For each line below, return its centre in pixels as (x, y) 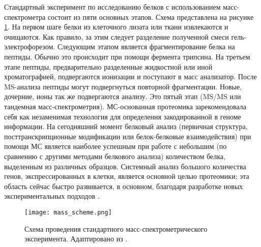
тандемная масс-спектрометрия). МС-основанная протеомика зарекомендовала (125, 106)
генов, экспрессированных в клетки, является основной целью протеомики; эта (127, 176)
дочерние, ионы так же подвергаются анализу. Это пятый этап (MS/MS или (123, 96)
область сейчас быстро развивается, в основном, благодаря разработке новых (124, 186)
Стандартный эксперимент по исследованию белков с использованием (112, 7)
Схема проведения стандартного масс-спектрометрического (116, 228)
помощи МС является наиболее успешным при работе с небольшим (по (115, 146)
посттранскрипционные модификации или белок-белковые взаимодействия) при (128, 136)
